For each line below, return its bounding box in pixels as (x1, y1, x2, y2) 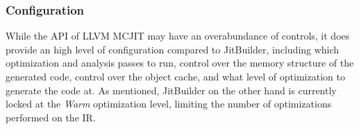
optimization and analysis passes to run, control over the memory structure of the (6, 55, 354, 70)
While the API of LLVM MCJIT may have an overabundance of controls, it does (6, 28, 350, 43)
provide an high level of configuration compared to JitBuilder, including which (6, 42, 340, 56)
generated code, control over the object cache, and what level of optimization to (6, 69, 345, 83)
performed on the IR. (6, 110, 96, 124)
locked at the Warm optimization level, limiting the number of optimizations (6, 96, 332, 111)
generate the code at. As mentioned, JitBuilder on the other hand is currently (6, 83, 337, 97)
